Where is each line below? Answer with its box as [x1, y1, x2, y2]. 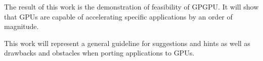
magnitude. [4, 21, 39, 31]
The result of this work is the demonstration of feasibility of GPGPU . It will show [4, 1, 259, 11]
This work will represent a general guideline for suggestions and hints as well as [4, 37, 250, 48]
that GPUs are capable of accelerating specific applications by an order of [4, 11, 233, 21]
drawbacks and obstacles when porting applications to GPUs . [4, 47, 195, 58]
